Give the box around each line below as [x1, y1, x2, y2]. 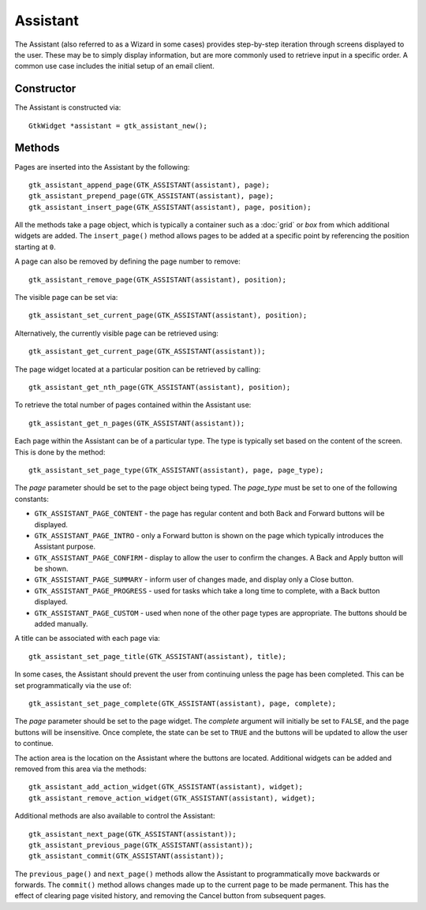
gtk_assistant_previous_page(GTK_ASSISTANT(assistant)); [28, 841, 254, 849]
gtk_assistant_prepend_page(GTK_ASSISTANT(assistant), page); [28, 192, 275, 200]
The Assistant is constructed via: [14, 103, 121, 112]
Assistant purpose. [34, 541, 96, 552]
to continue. [14, 739, 54, 748]
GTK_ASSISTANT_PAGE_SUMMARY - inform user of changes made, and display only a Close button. [34, 575, 354, 584]
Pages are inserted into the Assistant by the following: [14, 162, 190, 171]
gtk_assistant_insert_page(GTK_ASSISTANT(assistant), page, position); [28, 202, 312, 212]
